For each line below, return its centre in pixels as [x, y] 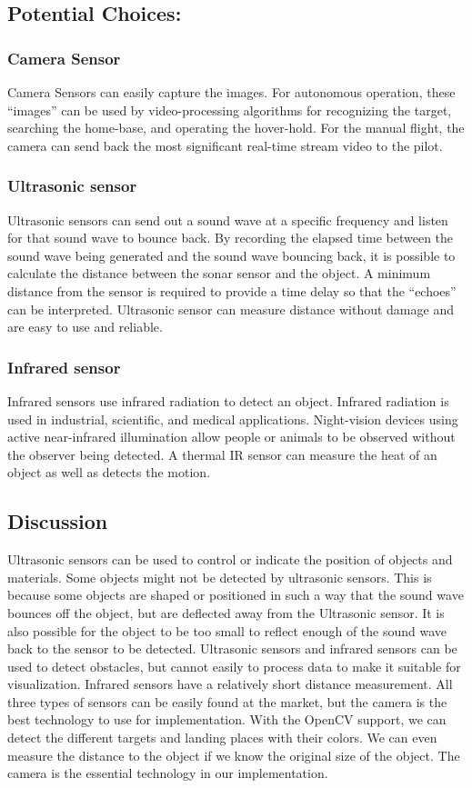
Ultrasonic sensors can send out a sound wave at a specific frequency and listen [228, 219]
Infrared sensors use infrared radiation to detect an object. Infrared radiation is [228, 400]
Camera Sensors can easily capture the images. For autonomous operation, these [231, 92]
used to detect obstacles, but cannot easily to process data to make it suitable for [234, 666]
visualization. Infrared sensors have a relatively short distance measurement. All [230, 684]
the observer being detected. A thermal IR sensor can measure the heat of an [222, 454]
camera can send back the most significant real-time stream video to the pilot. [225, 145]
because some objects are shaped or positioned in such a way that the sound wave [236, 595]
